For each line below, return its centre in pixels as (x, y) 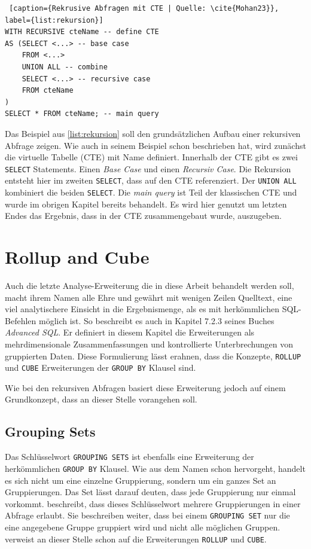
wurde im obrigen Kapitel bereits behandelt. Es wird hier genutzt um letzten (146, 204)
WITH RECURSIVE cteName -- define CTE (82, 32)
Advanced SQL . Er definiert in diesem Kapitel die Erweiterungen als (130, 332)
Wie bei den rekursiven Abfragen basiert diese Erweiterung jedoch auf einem (145, 387)
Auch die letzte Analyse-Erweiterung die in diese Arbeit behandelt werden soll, (150, 285)
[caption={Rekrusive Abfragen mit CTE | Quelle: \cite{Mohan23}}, (144, 8)
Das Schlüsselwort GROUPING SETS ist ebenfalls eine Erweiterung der (129, 457)
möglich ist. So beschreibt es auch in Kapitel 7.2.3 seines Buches (156, 320)
